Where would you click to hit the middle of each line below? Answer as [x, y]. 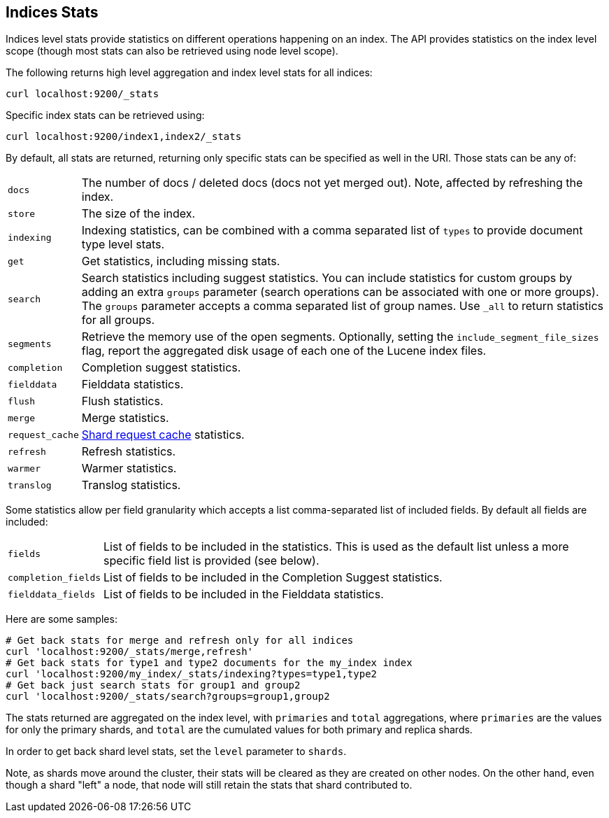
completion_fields [55, 577]
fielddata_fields [52, 594]
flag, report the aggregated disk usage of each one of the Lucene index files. [284, 351]
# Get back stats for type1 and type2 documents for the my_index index [209, 663]
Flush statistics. [122, 401]
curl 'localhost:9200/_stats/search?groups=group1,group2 [168, 697]
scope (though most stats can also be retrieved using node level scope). [172, 51]
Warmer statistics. [129, 468]
